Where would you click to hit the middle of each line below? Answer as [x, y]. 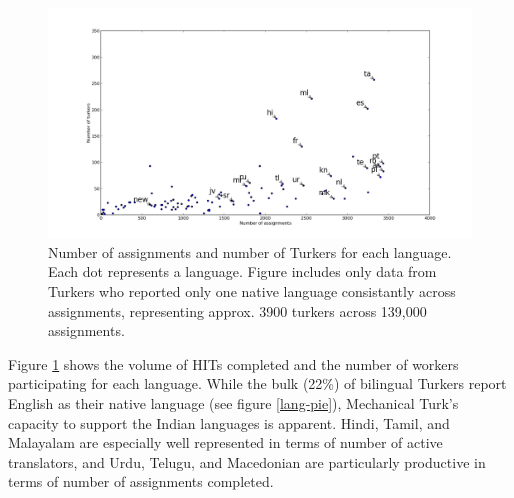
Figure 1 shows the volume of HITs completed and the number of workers [233, 363]
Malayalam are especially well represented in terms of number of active [225, 442]
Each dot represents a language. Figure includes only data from [242, 271]
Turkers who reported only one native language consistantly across [252, 291]
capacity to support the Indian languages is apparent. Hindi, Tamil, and [229, 422]
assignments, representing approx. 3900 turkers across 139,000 [237, 310]
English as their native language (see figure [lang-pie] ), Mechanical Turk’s [233, 402]
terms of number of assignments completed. [141, 481]
